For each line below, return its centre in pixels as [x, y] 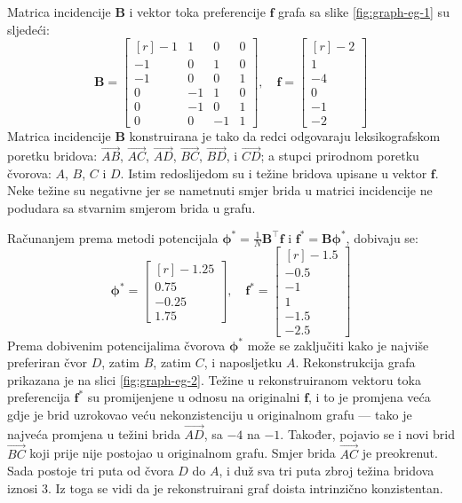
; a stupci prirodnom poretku [340, 156]
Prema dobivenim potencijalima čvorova [116, 345]
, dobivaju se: [382, 237]
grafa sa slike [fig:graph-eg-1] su [364, 12]
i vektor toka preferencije [197, 12]
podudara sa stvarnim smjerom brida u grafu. [131, 207]
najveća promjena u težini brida [94, 433]
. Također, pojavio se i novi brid [367, 433]
